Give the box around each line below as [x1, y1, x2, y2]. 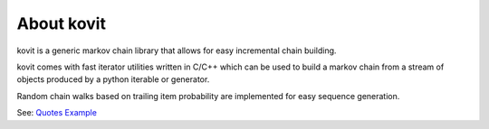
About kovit [16, 14, 106, 33]
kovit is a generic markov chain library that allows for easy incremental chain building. [16, 45, 337, 56]
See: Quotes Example [16, 107, 97, 118]
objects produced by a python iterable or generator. [16, 74, 210, 85]
